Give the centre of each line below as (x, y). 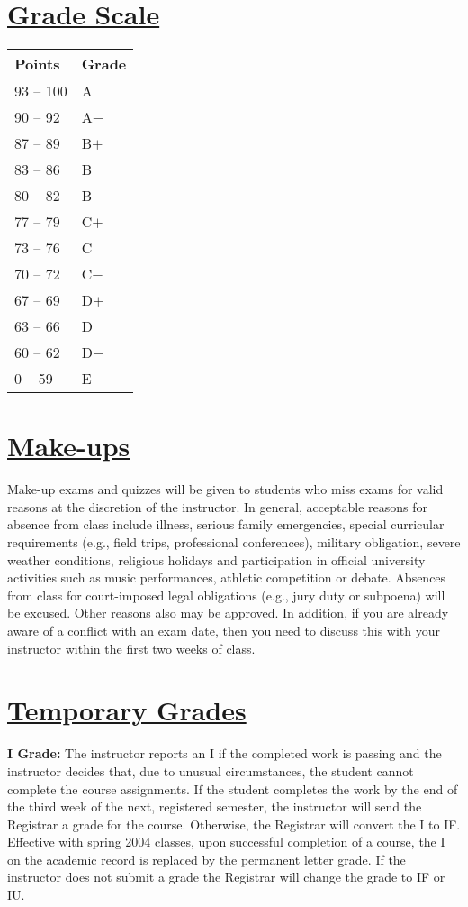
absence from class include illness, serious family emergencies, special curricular (226, 524)
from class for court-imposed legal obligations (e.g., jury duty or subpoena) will (226, 595)
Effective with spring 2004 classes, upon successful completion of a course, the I (226, 842)
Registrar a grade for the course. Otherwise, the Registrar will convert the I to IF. (234, 824)
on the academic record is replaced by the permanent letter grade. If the (207, 859)
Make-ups (69, 446)
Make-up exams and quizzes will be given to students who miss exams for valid (225, 489)
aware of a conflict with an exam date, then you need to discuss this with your (224, 630)
